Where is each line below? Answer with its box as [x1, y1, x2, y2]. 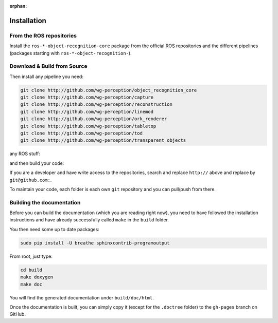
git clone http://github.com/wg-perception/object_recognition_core [20, 87, 197, 93]
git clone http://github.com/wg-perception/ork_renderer [20, 116, 167, 122]
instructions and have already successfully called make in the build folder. [9, 217, 169, 223]
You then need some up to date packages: [9, 226, 100, 232]
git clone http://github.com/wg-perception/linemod [20, 108, 154, 115]
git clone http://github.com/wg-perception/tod [20, 130, 143, 136]
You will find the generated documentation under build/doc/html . [9, 294, 154, 300]
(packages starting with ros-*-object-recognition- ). [9, 50, 132, 56]
